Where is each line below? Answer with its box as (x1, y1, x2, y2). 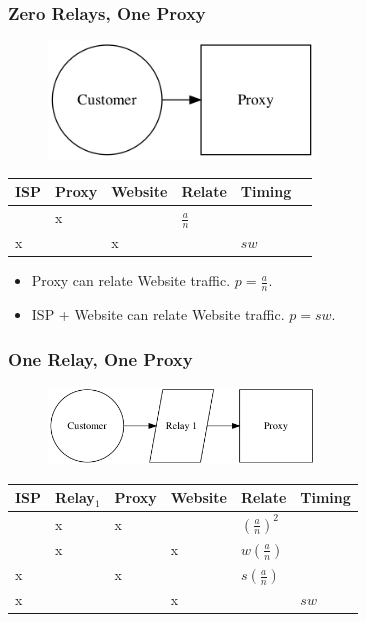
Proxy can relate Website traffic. (31, 270, 231, 291)
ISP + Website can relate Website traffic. (31, 304, 285, 325)
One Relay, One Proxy (8, 346, 193, 371)
